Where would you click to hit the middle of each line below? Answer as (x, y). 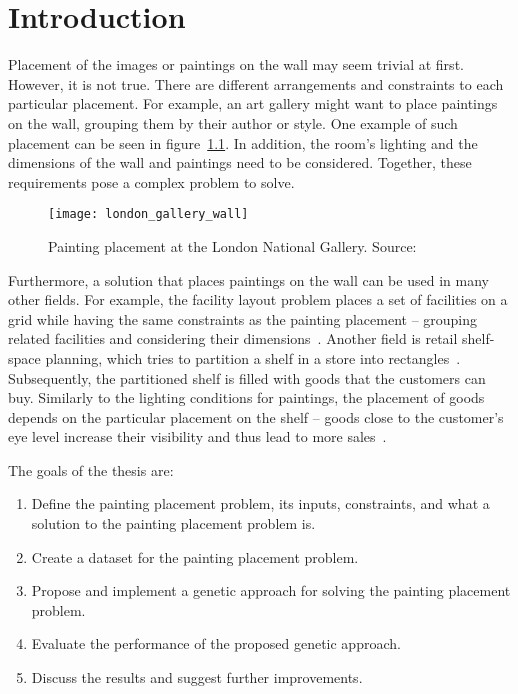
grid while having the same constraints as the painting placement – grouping (243, 318)
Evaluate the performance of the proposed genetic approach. (216, 643)
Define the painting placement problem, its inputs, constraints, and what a (260, 503)
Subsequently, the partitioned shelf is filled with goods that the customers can (247, 377)
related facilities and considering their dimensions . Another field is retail (233, 338)
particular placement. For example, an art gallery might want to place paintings (253, 103)
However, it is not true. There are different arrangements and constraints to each (256, 83)
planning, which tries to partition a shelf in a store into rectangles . (253, 357)
